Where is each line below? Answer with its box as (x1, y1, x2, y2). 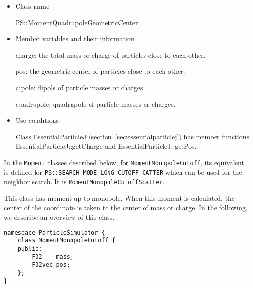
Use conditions (15, 115, 59, 125)
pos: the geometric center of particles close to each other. (15, 66, 185, 76)
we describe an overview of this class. (4, 212, 115, 222)
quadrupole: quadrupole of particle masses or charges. (15, 99, 176, 109)
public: (18, 245, 42, 252)
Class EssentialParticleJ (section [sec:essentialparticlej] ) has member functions (15, 131, 249, 141)
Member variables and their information (15, 34, 135, 44)
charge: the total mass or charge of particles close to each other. (15, 50, 206, 60)
